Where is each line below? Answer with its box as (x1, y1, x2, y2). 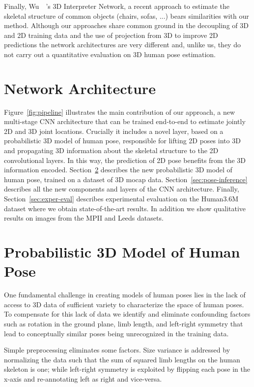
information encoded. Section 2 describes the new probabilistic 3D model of (4, 164, 232, 175)
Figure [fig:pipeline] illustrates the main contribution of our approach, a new (4, 106, 235, 117)
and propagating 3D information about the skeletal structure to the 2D (4, 145, 219, 156)
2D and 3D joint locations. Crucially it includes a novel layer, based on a (4, 126, 224, 136)
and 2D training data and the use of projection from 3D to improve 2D (4, 30, 218, 40)
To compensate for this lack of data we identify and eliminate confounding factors (4, 309, 251, 319)
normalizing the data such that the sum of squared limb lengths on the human (4, 354, 240, 364)
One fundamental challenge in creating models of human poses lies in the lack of (4, 290, 246, 300)
